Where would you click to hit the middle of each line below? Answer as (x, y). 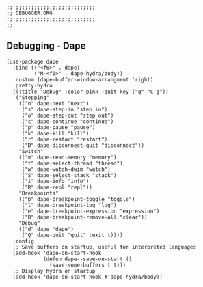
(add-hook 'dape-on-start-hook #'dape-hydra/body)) (88, 277)
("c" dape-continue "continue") (68, 121)
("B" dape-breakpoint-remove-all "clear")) (84, 217)
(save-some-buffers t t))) (88, 265)
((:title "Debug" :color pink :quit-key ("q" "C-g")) (91, 92)
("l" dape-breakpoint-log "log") (69, 205)
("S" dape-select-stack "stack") (69, 175)
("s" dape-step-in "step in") (65, 109)
